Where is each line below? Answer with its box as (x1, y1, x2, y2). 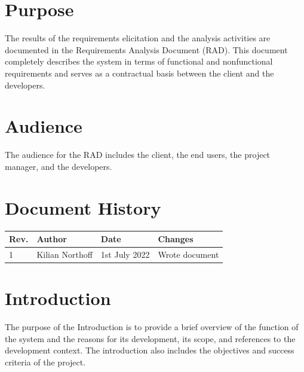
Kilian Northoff (36, 248, 93, 260)
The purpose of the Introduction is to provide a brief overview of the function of (5, 321, 299, 333)
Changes (158, 233, 194, 245)
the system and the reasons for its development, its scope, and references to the (5, 332, 296, 344)
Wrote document (158, 248, 219, 260)
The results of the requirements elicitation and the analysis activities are (5, 32, 271, 44)
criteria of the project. (5, 355, 86, 368)
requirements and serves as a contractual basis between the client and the (5, 66, 274, 79)
